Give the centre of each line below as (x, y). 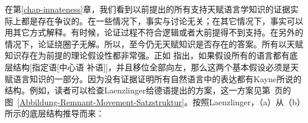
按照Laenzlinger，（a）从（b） (246, 101)
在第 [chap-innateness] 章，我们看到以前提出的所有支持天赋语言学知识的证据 (147, 9)
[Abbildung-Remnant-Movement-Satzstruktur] (101, 101)
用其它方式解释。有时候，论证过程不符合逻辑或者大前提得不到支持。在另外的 (154, 32)
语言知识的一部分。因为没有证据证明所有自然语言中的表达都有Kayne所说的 (157, 78)
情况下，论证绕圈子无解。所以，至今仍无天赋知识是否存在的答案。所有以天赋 (154, 43)
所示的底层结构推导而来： (54, 113)
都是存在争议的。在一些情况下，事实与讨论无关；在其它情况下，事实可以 (162, 20)
